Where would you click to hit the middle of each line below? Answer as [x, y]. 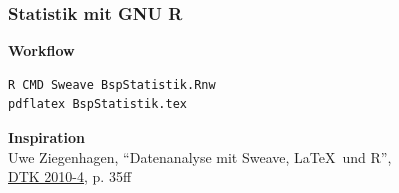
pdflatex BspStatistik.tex [97, 104]
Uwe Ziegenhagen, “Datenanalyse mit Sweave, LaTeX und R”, [200, 156]
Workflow [41, 50]
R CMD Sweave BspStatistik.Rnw [112, 84]
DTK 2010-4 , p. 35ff [70, 176]
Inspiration [46, 137]
